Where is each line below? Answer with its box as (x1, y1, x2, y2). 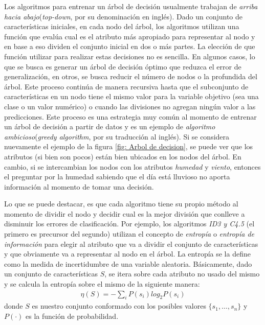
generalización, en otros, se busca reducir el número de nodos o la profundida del (4, 71, 257, 82)
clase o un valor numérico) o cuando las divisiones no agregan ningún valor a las (4, 101, 256, 111)
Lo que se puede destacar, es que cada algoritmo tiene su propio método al (4, 198, 238, 209)
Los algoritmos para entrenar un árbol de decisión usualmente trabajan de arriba (4, 1, 258, 11)
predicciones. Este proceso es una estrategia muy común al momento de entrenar (4, 111, 257, 122)
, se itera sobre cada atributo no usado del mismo (104, 268, 260, 279)
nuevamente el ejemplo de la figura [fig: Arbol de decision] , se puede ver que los (4, 141, 253, 152)
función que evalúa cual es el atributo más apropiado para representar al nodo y (4, 31, 255, 41)
